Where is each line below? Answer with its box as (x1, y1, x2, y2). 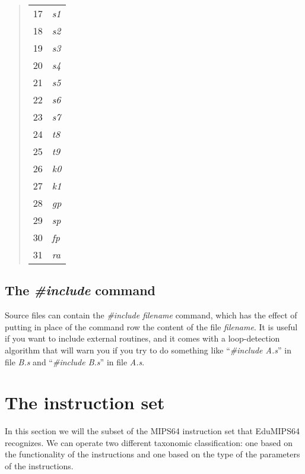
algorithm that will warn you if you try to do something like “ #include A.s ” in (5, 343, 291, 356)
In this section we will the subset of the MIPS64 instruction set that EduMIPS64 (5, 425, 300, 437)
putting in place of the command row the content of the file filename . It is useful (5, 320, 298, 333)
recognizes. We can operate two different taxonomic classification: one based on (5, 436, 293, 448)
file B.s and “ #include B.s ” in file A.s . (5, 355, 145, 368)
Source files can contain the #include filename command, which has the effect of (5, 309, 297, 321)
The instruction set (5, 390, 165, 415)
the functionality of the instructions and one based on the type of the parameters (5, 448, 300, 460)
